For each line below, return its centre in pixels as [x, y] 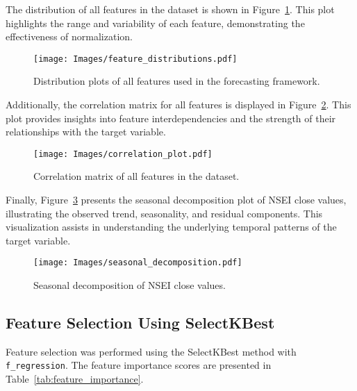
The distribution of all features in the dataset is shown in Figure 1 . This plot [170, 9]
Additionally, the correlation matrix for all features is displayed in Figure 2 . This [178, 105]
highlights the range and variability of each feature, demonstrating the [155, 23]
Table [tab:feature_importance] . [75, 379]
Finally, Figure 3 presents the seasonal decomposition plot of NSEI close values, [176, 200]
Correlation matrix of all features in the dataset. [136, 176]
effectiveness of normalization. [69, 36]
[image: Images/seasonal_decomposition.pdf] [138, 263]
